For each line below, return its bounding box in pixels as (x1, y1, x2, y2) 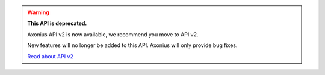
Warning (27, 9, 49, 16)
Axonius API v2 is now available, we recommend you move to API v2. (27, 30, 199, 38)
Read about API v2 (27, 52, 73, 60)
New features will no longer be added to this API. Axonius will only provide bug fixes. (27, 42, 238, 49)
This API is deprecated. (27, 20, 87, 27)
